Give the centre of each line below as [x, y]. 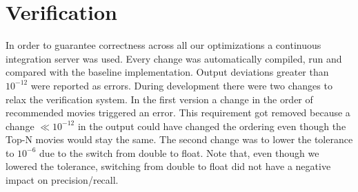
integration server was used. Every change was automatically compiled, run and [174, 58]
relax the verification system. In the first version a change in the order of [159, 99]
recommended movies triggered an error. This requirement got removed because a [178, 113]
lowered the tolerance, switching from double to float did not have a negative [168, 166]
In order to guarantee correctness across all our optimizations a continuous [163, 45]
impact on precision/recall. [62, 180]
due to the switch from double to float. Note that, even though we [179, 152]
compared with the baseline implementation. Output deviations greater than [167, 72]
